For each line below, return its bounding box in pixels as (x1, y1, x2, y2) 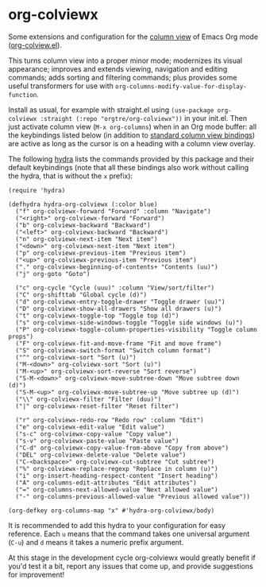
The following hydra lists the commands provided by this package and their (8, 154, 255, 164)
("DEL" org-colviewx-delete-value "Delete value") (15, 451, 187, 459)
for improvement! (8, 570, 65, 579)
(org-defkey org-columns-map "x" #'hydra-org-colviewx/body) (8, 507, 215, 515)
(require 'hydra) (8, 186, 66, 194)
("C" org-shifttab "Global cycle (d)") (15, 290, 148, 299)
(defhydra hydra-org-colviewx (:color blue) (8, 200, 158, 208)
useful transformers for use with (8, 81, 114, 91)
